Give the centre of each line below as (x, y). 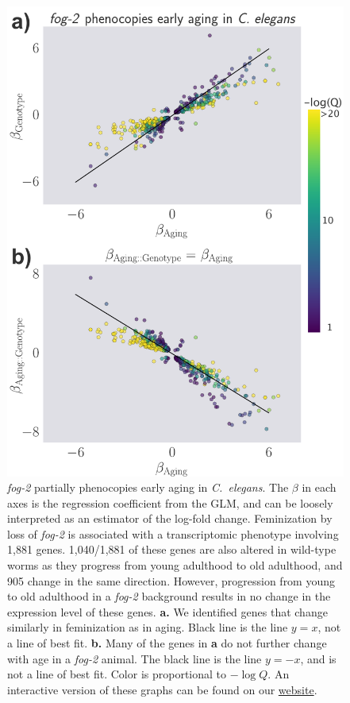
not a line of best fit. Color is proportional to (117, 674)
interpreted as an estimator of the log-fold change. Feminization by (170, 518)
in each (319, 487)
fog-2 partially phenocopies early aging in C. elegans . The (148, 487)
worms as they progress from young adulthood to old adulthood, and (175, 565)
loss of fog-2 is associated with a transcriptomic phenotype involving (173, 533)
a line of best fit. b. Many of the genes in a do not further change (167, 643)
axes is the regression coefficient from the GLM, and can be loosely (170, 502)
